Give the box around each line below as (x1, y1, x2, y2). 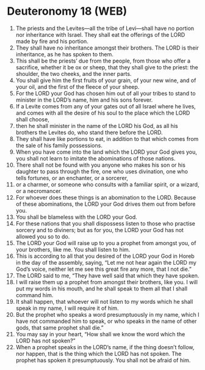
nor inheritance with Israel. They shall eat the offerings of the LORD (15, 31, 185, 38)
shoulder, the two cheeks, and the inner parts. (15, 70, 132, 77)
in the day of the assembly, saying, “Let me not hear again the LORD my (15, 259, 197, 266)
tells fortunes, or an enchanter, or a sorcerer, (15, 174, 129, 181)
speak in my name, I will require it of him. (15, 304, 119, 312)
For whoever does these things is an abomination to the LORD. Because (15, 194, 196, 201)
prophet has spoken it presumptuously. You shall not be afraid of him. (15, 357, 191, 364)
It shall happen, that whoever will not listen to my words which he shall (15, 298, 193, 305)
